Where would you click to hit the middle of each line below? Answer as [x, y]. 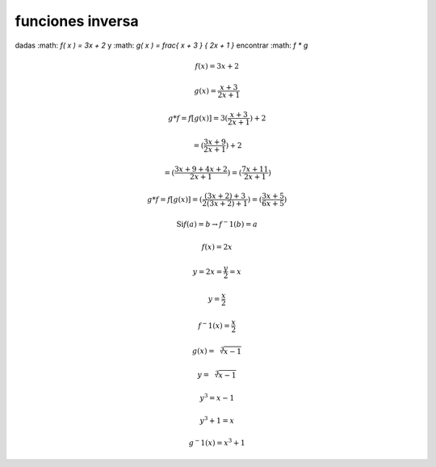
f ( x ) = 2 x [217, 247]
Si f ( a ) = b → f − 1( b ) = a [217, 224]
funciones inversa [77, 21]
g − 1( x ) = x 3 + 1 [217, 442]
